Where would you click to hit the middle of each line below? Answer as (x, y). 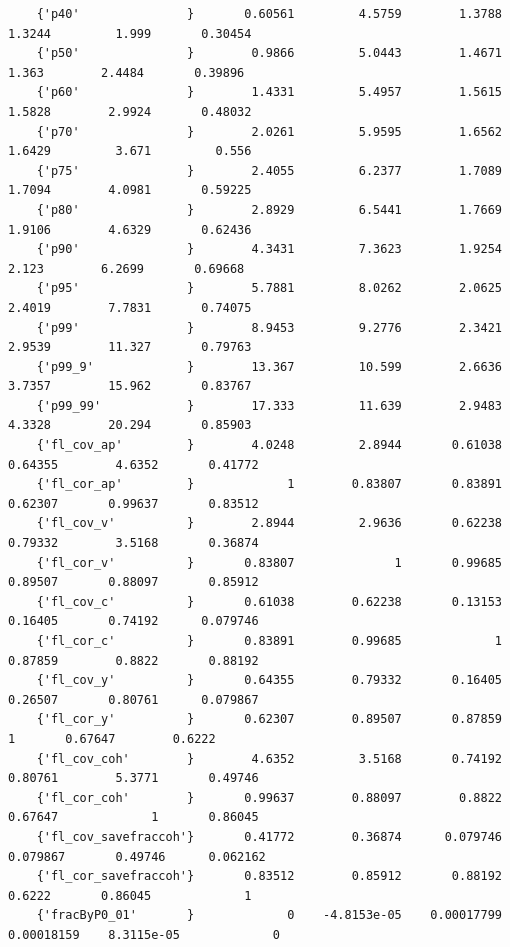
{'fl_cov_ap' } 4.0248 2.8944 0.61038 (269, 445)
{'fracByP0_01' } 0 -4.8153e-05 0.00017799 (269, 915)
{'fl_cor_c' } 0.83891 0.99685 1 (269, 641)
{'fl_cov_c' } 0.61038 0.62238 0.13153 (269, 601)
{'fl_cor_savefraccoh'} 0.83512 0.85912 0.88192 (269, 876)
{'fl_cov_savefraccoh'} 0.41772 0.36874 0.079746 (269, 836)
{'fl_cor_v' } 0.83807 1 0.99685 (269, 562)
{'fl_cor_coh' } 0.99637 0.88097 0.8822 (269, 797)
